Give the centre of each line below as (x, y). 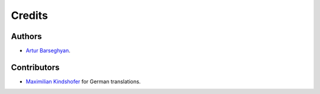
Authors (26, 36)
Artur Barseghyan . (48, 51)
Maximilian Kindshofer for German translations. (83, 81)
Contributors (35, 67)
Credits (30, 15)
